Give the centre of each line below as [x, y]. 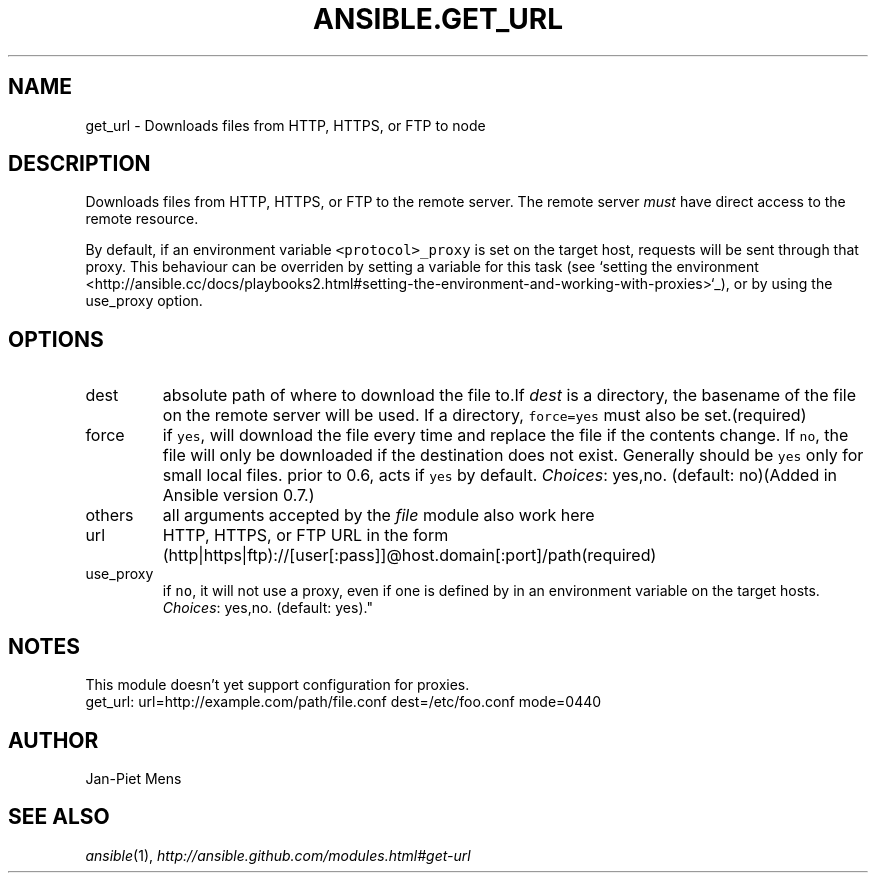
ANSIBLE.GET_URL [438, 19]
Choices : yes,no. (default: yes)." [267, 608]
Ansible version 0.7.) [238, 495]
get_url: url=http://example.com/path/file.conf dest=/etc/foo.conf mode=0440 [343, 702]
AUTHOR [53, 740]
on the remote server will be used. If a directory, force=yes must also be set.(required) [484, 415]
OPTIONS [56, 339]
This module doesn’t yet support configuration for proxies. [277, 685]
